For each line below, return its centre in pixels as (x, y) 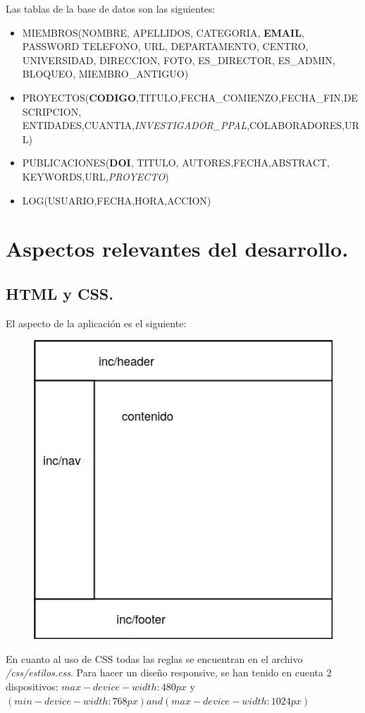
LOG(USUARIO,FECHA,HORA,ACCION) (117, 200)
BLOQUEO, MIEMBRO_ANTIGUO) (105, 74)
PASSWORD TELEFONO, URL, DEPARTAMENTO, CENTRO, (165, 46)
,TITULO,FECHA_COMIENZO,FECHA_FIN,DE (247, 97)
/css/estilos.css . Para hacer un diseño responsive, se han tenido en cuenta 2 (169, 672)
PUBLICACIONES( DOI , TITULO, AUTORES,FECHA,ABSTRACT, (176, 163)
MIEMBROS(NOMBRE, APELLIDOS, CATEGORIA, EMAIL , (163, 32)
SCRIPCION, (52, 111)
